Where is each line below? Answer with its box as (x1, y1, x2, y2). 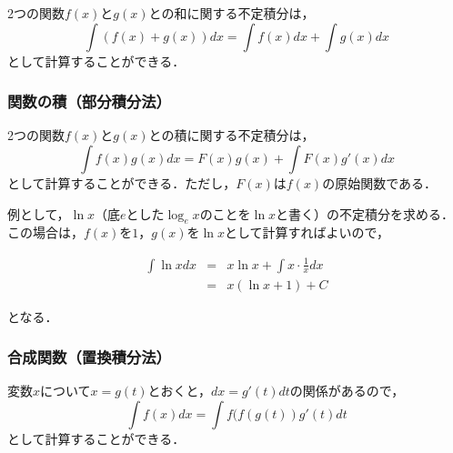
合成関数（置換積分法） (7, 346, 171, 368)
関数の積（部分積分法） (7, 90, 171, 113)
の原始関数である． (322, 174, 438, 192)
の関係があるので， (289, 381, 405, 400)
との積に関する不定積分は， (148, 126, 315, 145)
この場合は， (7, 223, 84, 242)
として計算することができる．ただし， (7, 174, 237, 192)
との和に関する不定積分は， (148, 4, 315, 22)
